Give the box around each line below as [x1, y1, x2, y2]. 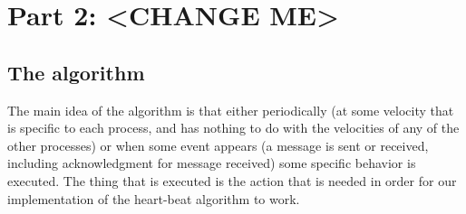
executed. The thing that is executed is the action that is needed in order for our [7, 171, 457, 190]
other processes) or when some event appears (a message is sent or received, [7, 135, 429, 154]
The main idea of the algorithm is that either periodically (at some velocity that [7, 100, 454, 119]
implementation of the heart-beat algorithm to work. [7, 189, 300, 208]
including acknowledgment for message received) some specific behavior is [7, 154, 416, 172]
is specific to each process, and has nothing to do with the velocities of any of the [7, 118, 460, 137]
